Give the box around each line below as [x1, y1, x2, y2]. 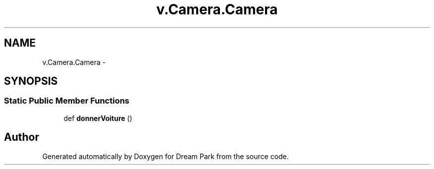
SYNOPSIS [4, 75, 58, 88]
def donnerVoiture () [63, 113, 132, 122]
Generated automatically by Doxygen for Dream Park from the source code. [42, 152, 289, 161]
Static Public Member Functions [4, 96, 130, 106]
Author [4, 131, 39, 144]
